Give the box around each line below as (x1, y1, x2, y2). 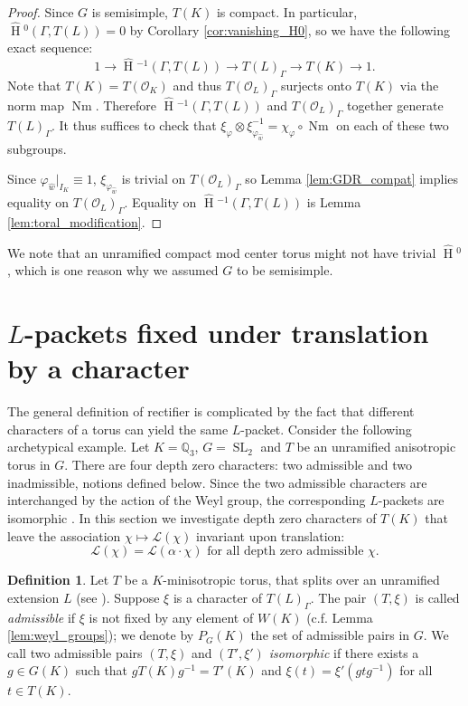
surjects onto (281, 76, 351, 95)
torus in (7, 455, 51, 474)
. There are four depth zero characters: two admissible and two (64, 455, 412, 474)
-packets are (378, 491, 445, 510)
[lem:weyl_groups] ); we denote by (7, 625, 194, 644)
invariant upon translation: (195, 526, 345, 545)
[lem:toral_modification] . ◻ (7, 212, 163, 231)
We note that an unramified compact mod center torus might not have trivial (7, 243, 436, 262)
